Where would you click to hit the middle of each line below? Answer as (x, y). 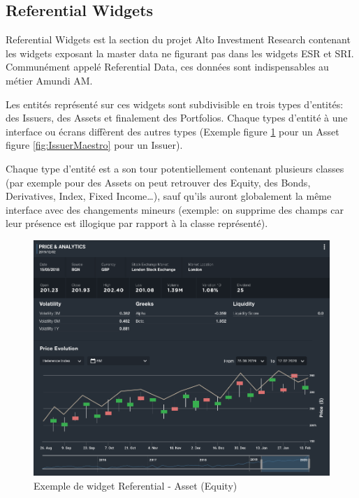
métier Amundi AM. (49, 80)
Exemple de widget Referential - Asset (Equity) (135, 485)
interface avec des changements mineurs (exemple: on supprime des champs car (175, 209)
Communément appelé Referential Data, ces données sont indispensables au (167, 67)
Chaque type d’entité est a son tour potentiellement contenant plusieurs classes (175, 168)
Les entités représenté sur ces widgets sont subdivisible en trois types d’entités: (175, 104)
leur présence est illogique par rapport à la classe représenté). (137, 223)
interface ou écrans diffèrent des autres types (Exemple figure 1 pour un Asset (173, 131)
